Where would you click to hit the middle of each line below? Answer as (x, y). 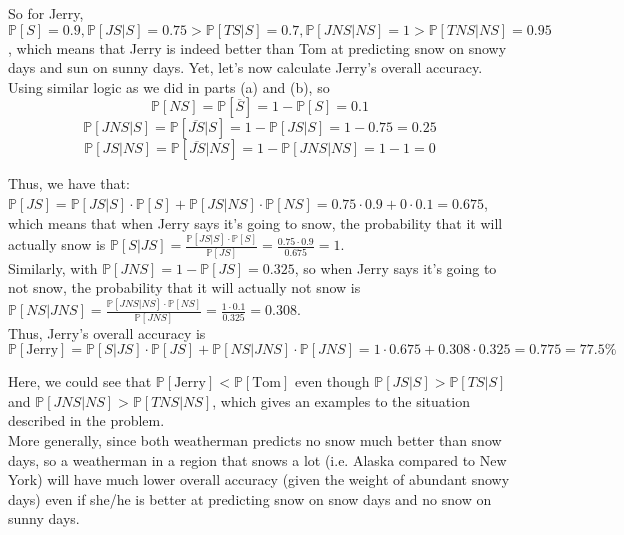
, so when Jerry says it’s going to (395, 267)
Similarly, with (53, 267)
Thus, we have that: (69, 183)
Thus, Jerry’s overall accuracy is (107, 332)
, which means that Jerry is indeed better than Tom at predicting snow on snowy (257, 47)
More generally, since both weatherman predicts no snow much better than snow (255, 439)
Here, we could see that (80, 381)
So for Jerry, (46, 13)
